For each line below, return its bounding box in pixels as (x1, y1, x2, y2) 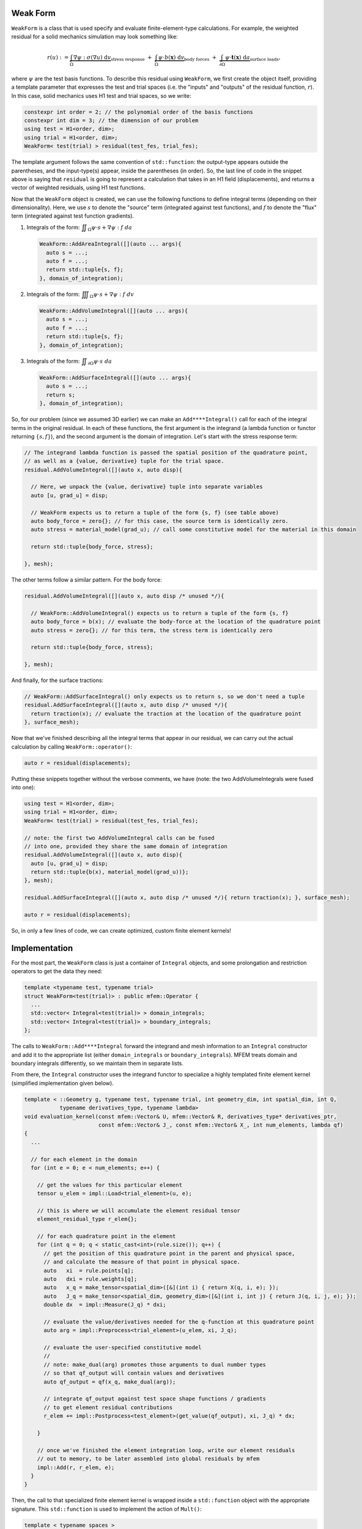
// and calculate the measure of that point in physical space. (43, 1259, 241, 1265)
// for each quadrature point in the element (37, 1233, 176, 1240)
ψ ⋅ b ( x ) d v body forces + (158, 54, 217, 62)
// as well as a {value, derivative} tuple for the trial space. (24, 457, 224, 465)
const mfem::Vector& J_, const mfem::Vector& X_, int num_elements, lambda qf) (98, 1121, 344, 1128)
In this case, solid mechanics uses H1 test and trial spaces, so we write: (11, 92, 192, 99)
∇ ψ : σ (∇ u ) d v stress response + (73, 54, 152, 62)
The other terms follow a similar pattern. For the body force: (11, 576, 162, 583)
